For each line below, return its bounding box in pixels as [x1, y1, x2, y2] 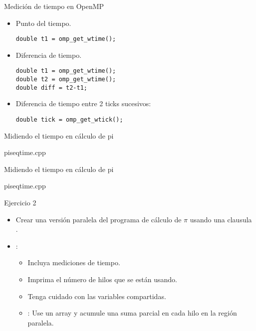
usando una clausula [190, 214, 252, 224]
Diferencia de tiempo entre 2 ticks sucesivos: [15, 98, 151, 109]
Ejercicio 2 [4, 197, 36, 208]
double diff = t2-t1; [15, 84, 87, 91]
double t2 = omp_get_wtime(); [15, 76, 116, 83]
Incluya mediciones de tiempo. [27, 257, 120, 268]
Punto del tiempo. [15, 17, 71, 28]
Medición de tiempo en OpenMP [4, 1, 104, 11]
